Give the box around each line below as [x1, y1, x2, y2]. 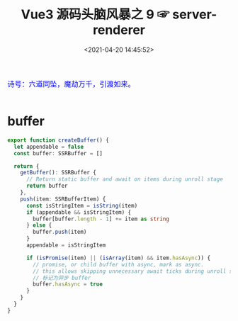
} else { [25, 222, 52, 229]
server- [172, 6, 217, 23]
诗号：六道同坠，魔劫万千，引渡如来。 [7, 79, 136, 89]
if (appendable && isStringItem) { [25, 208, 132, 216]
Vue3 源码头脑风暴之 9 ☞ [21, 6, 170, 23]
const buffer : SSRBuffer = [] [13, 150, 103, 157]
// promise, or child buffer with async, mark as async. [33, 261, 204, 268]
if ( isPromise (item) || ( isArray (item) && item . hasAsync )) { [25, 254, 211, 261]
